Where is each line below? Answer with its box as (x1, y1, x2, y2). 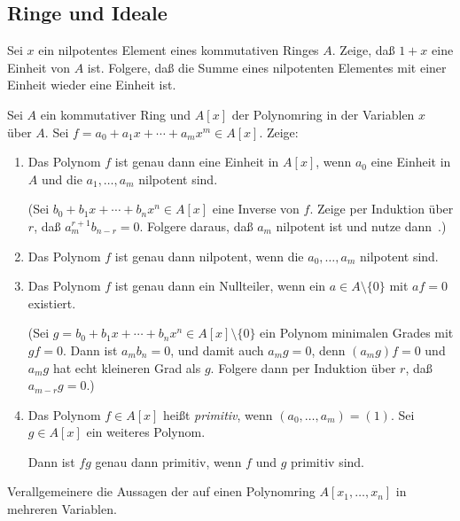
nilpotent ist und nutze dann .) (276, 216, 447, 235)
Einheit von (7, 58, 70, 76)
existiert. (27, 293, 76, 312)
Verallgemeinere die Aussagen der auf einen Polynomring (7, 482, 316, 501)
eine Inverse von (212, 199, 300, 218)
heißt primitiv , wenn (163, 405, 273, 424)
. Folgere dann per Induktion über (210, 358, 396, 377)
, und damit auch (170, 340, 264, 359)
